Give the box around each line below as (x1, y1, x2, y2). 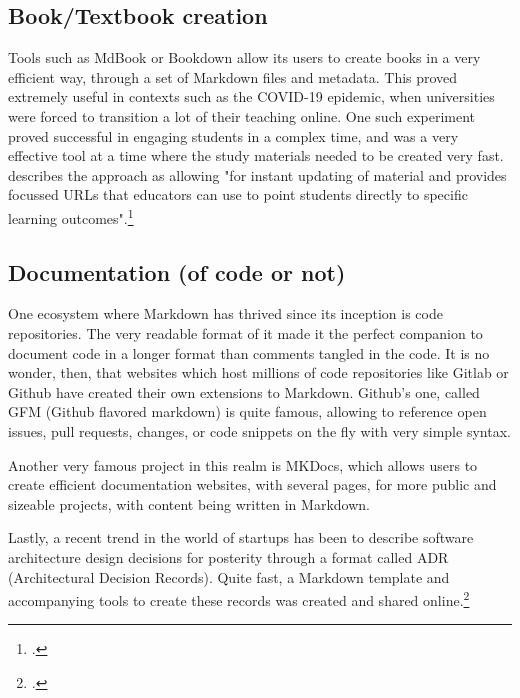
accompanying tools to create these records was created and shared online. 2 (8, 587, 470, 610)
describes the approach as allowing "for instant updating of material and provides (8, 164, 507, 185)
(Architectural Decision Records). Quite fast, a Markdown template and (8, 566, 450, 587)
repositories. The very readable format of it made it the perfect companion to (8, 323, 483, 343)
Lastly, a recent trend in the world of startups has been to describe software (8, 527, 474, 548)
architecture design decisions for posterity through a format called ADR (8, 546, 449, 567)
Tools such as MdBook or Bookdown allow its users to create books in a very (8, 47, 481, 68)
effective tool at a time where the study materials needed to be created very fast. (8, 145, 504, 166)
